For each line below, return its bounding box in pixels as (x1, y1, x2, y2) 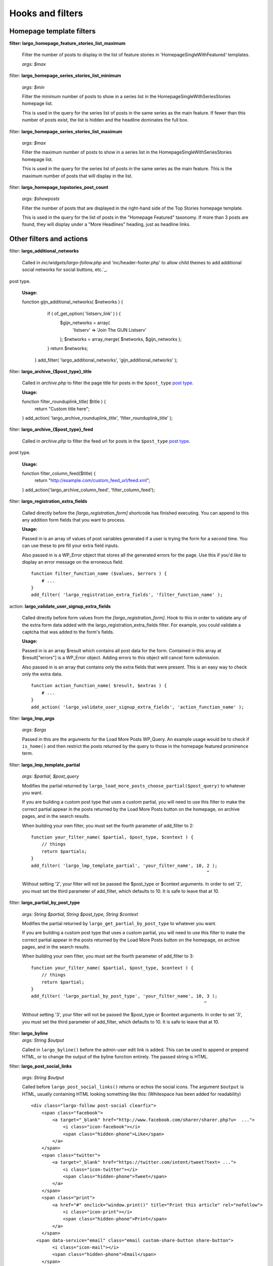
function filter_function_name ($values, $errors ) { (31, 571, 167, 577)
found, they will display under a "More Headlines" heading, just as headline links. (22, 221, 191, 227)
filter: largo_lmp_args (9, 715, 55, 721)
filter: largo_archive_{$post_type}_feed (9, 426, 94, 432)
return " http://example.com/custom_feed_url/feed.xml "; (34, 478, 151, 484)
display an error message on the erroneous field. (22, 559, 124, 565)
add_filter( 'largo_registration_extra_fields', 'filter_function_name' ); (31, 592, 223, 598)
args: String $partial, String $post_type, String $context (22, 911, 139, 917)
